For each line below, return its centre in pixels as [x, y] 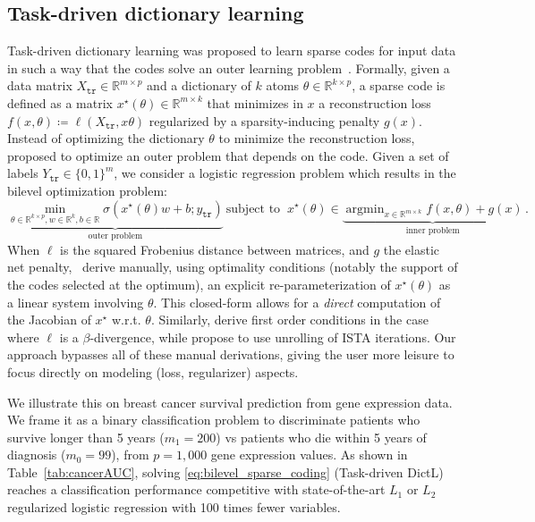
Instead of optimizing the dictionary [106, 138]
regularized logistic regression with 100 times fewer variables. [174, 507]
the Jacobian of [49, 320]
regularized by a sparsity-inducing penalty [264, 120]
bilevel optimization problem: [87, 190]
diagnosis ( [37, 455]
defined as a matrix [60, 102]
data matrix [40, 85]
